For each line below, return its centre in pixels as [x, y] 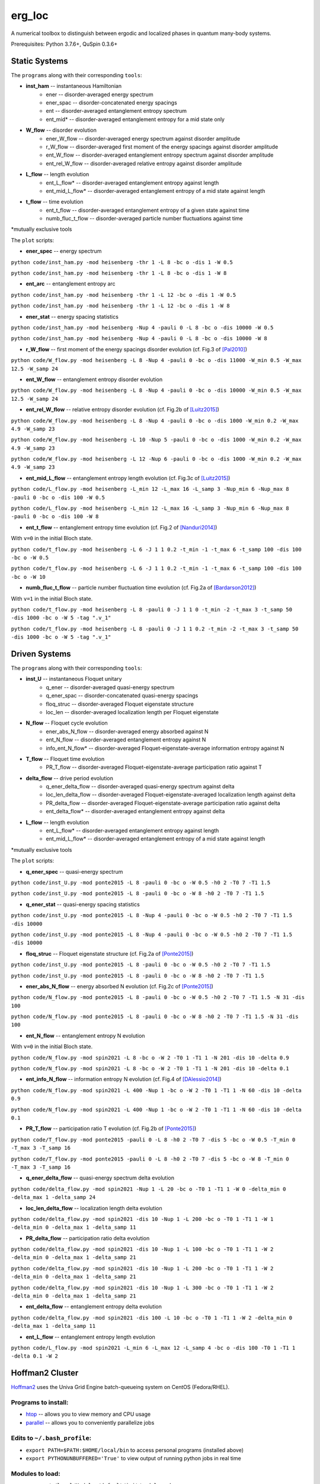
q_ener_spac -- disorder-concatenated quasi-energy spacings [122, 696]
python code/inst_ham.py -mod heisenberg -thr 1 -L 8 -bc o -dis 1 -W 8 [119, 273]
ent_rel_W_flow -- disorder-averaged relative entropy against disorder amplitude [144, 163]
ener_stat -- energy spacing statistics [72, 316]
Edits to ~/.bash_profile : [51, 1438]
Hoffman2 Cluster [45, 1373]
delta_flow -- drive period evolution [70, 778]
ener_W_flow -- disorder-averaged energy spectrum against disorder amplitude [143, 138]
